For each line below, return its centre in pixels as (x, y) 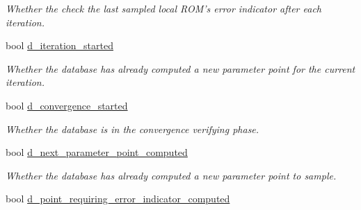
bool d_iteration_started (59, 45)
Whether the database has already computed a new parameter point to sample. (171, 175)
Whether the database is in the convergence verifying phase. (133, 129)
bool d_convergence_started (67, 105)
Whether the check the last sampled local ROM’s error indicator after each (163, 8)
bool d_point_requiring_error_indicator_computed (118, 199)
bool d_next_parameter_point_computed (97, 152)
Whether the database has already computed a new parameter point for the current (180, 68)
